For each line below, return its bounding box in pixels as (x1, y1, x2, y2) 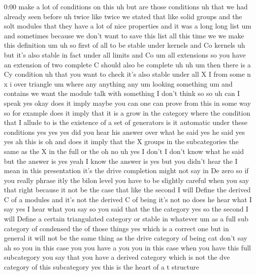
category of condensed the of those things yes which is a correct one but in (4, 223, 229, 233)
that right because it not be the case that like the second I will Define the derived (4, 184, 251, 195)
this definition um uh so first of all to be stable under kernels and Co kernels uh (4, 40, 245, 50)
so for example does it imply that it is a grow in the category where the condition (4, 107, 251, 118)
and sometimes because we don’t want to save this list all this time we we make (4, 30, 244, 40)
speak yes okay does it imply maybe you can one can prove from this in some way (4, 97, 251, 108)
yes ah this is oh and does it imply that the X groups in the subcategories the (4, 136, 239, 147)
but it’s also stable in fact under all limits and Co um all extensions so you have (4, 49, 246, 60)
